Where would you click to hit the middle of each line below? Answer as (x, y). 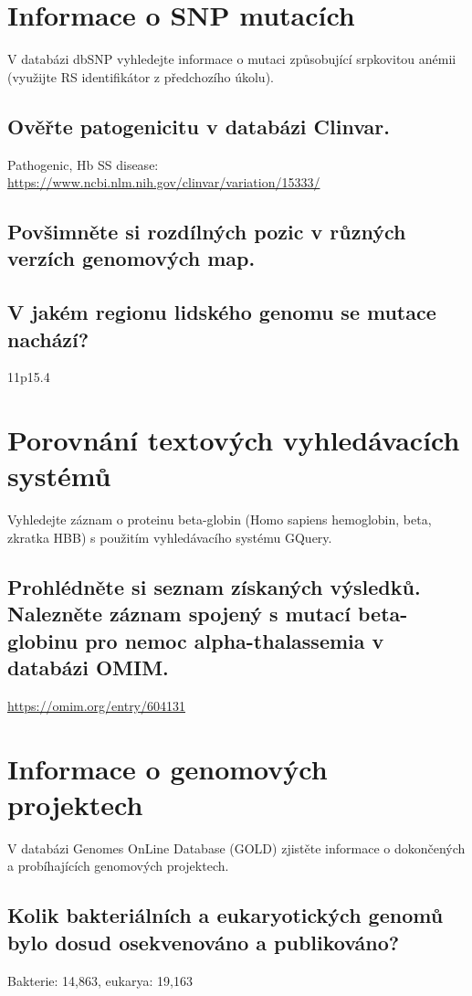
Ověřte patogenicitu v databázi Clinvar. (199, 126)
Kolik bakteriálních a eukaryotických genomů (226, 915)
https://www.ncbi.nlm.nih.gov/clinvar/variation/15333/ (164, 182)
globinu (43, 640)
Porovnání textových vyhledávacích (234, 440)
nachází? (48, 339)
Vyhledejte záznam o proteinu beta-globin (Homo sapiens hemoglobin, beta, (220, 519)
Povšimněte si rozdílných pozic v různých (207, 232)
